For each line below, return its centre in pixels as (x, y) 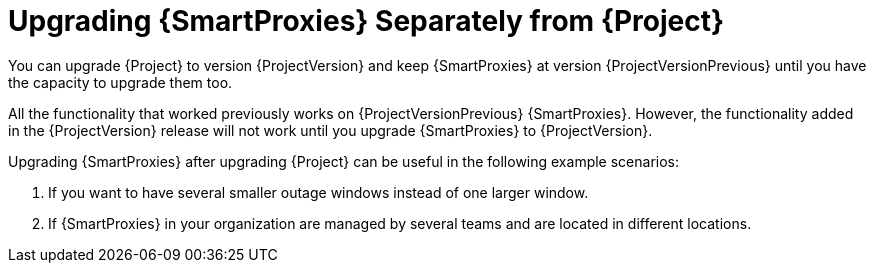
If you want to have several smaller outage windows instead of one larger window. (318, 192)
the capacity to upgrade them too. (120, 82)
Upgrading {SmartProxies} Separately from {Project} (366, 21)
